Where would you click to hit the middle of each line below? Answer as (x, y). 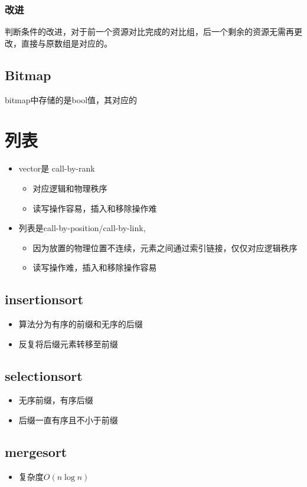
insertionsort (44, 299)
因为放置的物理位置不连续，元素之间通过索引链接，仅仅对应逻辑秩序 (165, 247)
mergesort (36, 452)
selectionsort (44, 375)
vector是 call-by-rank (57, 168)
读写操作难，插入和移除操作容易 (95, 267)
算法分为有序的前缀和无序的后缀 (81, 324)
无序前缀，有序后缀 (56, 400)
